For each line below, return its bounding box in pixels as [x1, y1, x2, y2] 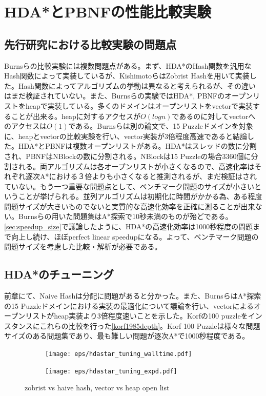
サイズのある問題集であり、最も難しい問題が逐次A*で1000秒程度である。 [4, 330, 250, 341]
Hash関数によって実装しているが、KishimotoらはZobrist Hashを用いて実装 [4, 70, 250, 81]
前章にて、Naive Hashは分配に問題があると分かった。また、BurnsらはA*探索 [4, 290, 261, 301]
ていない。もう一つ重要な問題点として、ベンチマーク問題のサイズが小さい [4, 181, 255, 191]
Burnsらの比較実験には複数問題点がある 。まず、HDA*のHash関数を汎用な [4, 60, 252, 71]
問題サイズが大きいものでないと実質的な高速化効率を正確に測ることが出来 [4, 201, 255, 211]
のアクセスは [4, 121, 47, 131]
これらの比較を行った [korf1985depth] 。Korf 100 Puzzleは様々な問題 [39, 320, 260, 331]
